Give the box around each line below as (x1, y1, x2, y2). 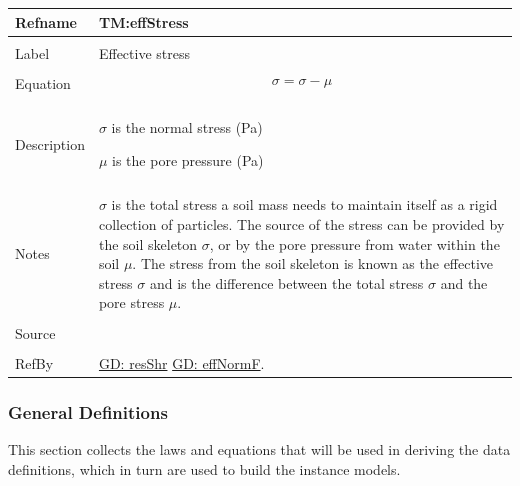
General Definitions (8, 399, 168, 424)
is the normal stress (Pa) (111, 116, 263, 137)
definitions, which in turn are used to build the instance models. (8, 458, 401, 479)
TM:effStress (98, 11, 189, 32)
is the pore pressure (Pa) (112, 150, 264, 171)
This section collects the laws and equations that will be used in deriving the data (8, 438, 511, 459)
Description (15, 133, 85, 154)
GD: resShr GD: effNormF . (98, 352, 265, 373)
